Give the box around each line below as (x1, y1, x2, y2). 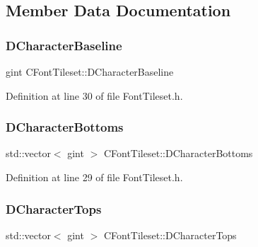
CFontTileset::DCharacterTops (103, 227, 237, 242)
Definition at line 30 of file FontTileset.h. (6, 88, 183, 103)
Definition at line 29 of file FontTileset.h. (6, 170, 183, 184)
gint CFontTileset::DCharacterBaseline (6, 64, 174, 79)
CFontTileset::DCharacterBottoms (103, 146, 253, 161)
